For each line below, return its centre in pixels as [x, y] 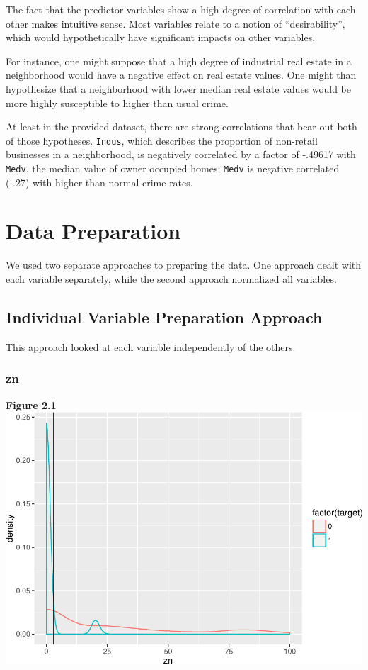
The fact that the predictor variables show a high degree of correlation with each [181, 9]
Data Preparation [93, 231]
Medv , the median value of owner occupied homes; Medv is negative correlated [173, 168]
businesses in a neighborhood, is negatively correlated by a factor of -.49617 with [181, 154]
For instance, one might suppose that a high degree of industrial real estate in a [179, 61]
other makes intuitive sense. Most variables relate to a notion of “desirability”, [176, 23]
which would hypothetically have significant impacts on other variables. [161, 37]
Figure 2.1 [31, 404]
